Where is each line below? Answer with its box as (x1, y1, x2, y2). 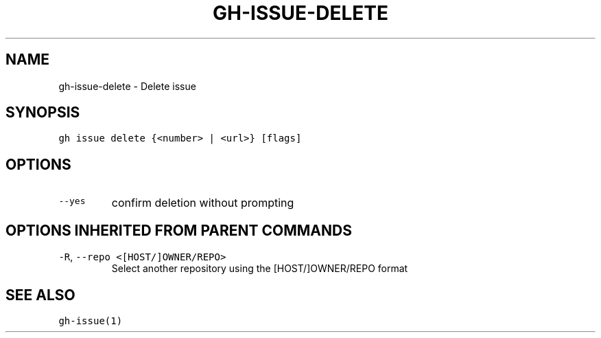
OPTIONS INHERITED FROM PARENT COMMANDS (5, 221, 352, 239)
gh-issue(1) (58, 315, 123, 326)
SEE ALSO (5, 286, 75, 304)
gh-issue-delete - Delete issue (58, 80, 196, 92)
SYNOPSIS (5, 104, 80, 122)
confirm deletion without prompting (111, 196, 294, 210)
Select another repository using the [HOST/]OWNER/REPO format (111, 262, 408, 275)
